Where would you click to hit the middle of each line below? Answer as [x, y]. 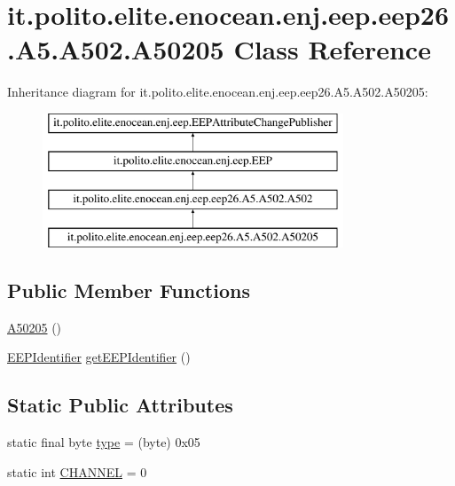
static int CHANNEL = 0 [77, 471]
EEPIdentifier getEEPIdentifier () [99, 357]
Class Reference [332, 49]
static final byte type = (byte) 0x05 [104, 442]
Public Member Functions [129, 290]
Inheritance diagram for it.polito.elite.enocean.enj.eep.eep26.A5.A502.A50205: [218, 92]
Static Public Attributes [120, 405]
